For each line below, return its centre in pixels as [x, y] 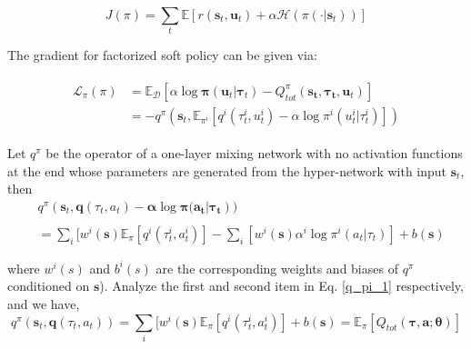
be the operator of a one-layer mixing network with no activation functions [254, 153]
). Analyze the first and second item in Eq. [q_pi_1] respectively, [281, 286]
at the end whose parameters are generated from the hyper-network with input [227, 170]
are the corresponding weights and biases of [277, 268]
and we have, [44, 304]
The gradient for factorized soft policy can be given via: [162, 55]
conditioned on [49, 286]
